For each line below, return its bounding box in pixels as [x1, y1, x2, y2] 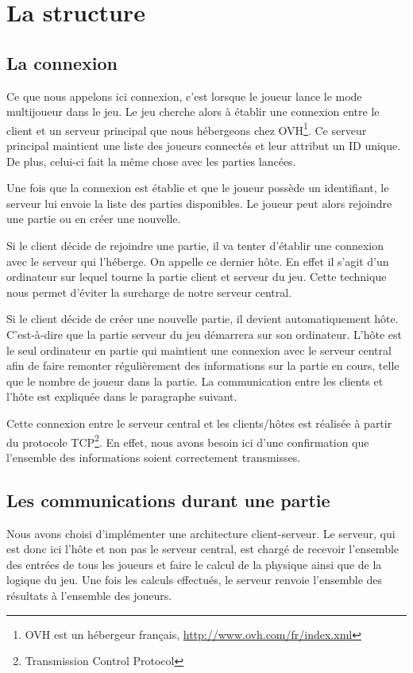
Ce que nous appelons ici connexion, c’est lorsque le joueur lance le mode [6, 87, 362, 104]
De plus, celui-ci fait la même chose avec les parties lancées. [6, 152, 296, 169]
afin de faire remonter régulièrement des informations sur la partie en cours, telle [6, 357, 399, 374]
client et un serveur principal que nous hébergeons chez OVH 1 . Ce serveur [6, 119, 367, 138]
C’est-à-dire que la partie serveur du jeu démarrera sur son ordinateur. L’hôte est [6, 325, 402, 342]
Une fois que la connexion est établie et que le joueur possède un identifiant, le [6, 179, 389, 196]
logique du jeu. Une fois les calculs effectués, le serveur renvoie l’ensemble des [6, 571, 383, 588]
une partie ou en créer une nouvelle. [6, 210, 181, 227]
